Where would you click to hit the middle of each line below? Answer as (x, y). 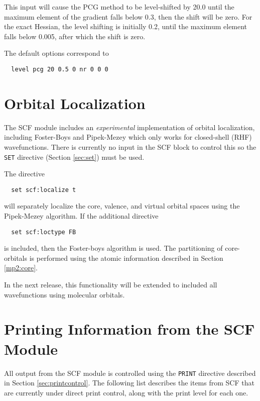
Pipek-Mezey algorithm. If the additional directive (81, 216)
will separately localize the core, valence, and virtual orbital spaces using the (122, 206)
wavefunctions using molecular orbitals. (64, 294)
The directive (24, 174)
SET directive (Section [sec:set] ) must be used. (74, 157)
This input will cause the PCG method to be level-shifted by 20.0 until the (119, 7)
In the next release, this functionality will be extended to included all (111, 285)
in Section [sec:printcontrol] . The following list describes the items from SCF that (129, 383)
